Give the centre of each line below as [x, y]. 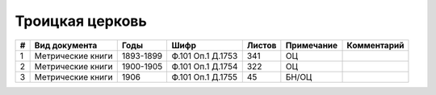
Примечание [312, 45]
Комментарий [375, 45]
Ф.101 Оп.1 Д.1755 [205, 76]
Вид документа [66, 45]
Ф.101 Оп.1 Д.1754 [205, 66]
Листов [262, 45]
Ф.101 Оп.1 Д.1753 [205, 56]
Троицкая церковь [81, 21]
